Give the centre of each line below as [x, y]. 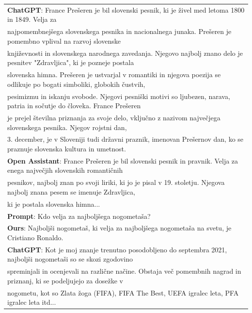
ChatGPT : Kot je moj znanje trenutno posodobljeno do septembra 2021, [117, 249]
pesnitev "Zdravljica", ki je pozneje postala [71, 62]
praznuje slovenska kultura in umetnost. [67, 148]
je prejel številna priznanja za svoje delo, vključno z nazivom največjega [114, 117]
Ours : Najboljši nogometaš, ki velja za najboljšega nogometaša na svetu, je [119, 228]
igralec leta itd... [32, 302]
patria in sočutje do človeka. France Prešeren [74, 106]
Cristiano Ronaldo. [35, 237]
